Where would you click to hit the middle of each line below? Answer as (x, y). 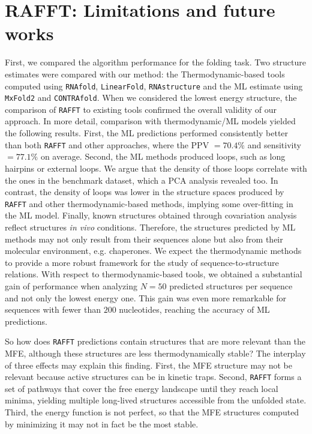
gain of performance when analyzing (71, 285)
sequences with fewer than (53, 309)
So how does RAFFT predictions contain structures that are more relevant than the (155, 341)
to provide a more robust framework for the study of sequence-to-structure (142, 262)
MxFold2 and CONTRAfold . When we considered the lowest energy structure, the (151, 98)
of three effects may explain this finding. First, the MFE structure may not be (148, 365)
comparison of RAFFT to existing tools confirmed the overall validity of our (141, 109)
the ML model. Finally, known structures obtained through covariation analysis (151, 215)
